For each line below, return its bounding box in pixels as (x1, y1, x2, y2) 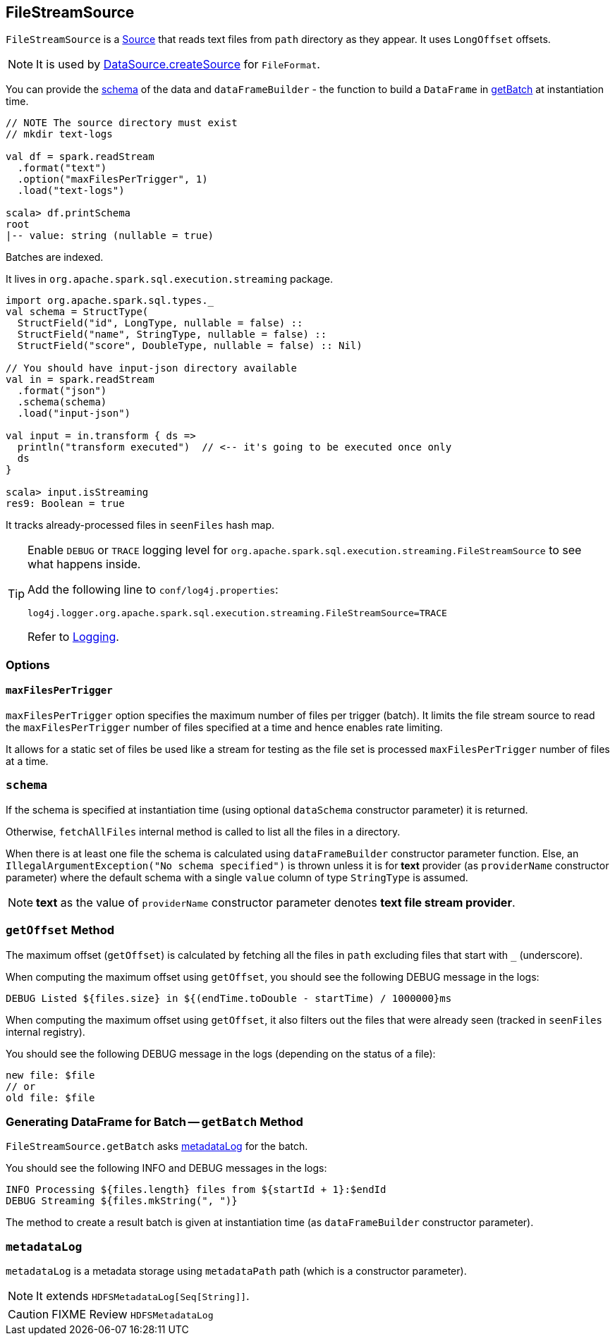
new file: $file (6, 1069, 95, 1081)
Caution (8, 1307, 49, 1322)
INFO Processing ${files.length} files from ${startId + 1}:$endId (6, 1184, 386, 1196)
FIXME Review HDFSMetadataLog (51, 1307, 214, 1322)
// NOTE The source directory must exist (6, 117, 238, 129)
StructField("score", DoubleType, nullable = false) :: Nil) (17, 340, 363, 352)
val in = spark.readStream (6, 374, 154, 386)
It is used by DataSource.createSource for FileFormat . (36, 57, 320, 72)
